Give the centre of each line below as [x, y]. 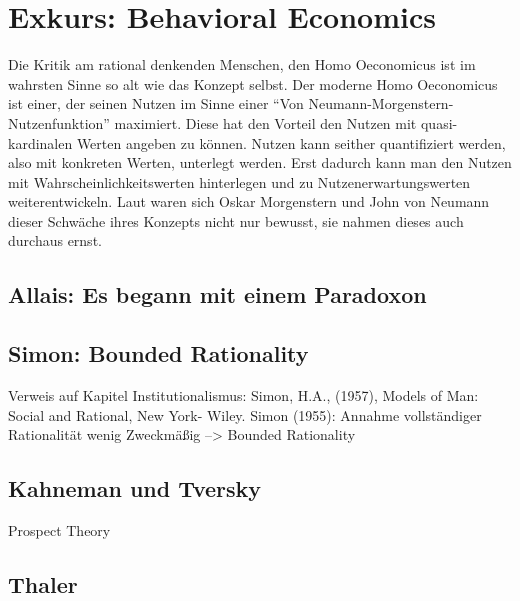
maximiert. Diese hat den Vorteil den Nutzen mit [265, 122]
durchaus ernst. [55, 240]
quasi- [439, 122]
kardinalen [40, 142]
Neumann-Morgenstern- [381, 103]
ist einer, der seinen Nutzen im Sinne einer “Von [156, 103]
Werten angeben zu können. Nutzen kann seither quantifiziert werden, [291, 142]
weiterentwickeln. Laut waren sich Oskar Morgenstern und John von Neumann [249, 201]
